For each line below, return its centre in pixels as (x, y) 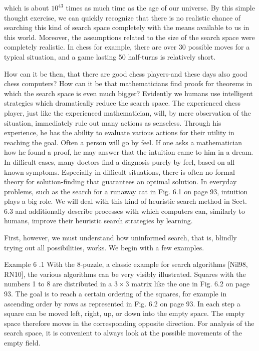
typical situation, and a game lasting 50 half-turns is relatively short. (110, 56)
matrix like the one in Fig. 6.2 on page (191, 284)
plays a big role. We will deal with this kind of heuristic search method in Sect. (125, 201)
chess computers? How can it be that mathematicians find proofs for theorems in (128, 83)
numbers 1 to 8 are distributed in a (58, 284)
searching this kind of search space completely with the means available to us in (127, 27)
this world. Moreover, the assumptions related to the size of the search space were (129, 37)
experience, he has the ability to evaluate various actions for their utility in (119, 132)
